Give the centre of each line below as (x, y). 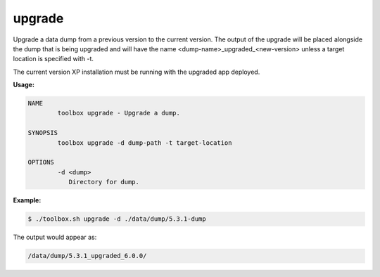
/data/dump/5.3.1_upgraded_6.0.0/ (87, 256)
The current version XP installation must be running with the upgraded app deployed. (137, 72)
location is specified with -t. (53, 59)
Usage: (24, 85)
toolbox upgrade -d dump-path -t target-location (145, 143)
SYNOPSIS (43, 133)
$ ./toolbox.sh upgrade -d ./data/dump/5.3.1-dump (117, 219)
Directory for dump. (104, 182)
